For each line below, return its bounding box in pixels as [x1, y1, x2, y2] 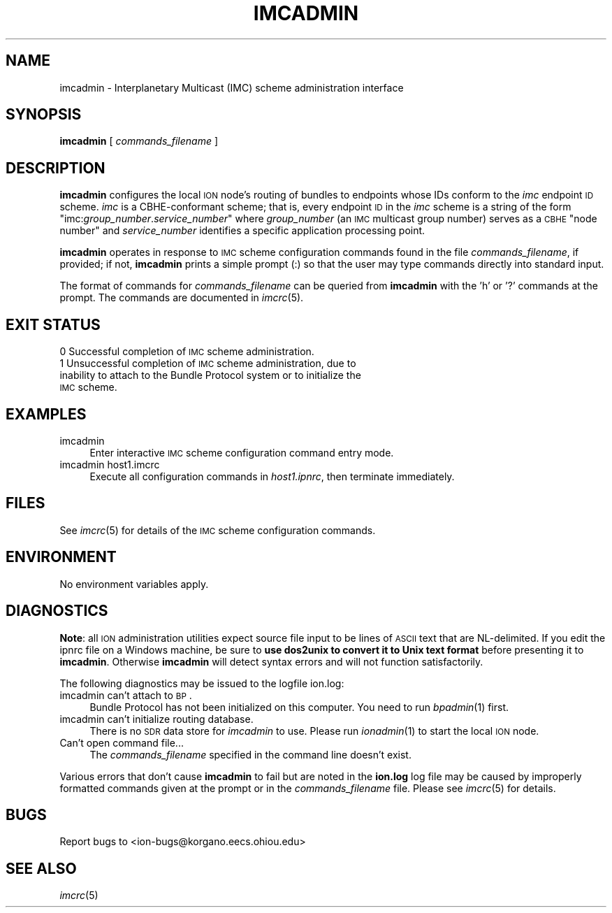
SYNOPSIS [6, 106, 82, 124]
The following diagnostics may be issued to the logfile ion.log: [59, 677, 344, 689]
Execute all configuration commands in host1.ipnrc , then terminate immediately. [89, 470, 455, 482]
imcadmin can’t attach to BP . [59, 689, 192, 701]
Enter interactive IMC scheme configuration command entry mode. [89, 446, 394, 459]
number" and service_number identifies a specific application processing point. [59, 224, 425, 237]
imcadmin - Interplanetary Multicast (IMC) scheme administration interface [59, 81, 404, 94]
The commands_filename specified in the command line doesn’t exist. [89, 748, 411, 761]
